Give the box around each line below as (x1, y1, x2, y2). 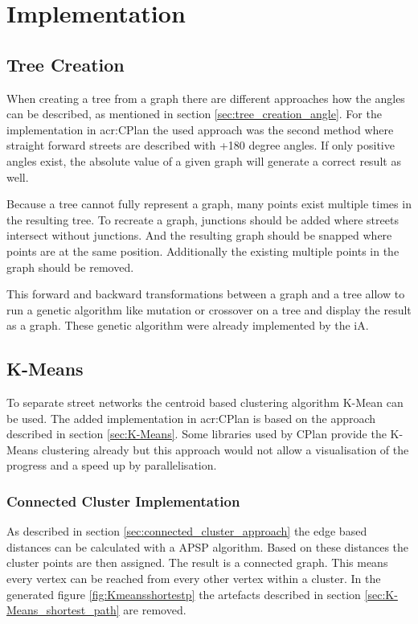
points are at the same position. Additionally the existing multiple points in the (6, 242, 400, 259)
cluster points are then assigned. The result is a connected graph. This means (6, 554, 388, 571)
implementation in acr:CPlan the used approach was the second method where (6, 121, 394, 138)
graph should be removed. (6, 258, 134, 275)
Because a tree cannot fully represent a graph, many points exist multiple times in (6, 195, 412, 212)
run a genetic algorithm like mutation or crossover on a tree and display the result (6, 301, 412, 318)
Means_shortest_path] (6, 601, 120, 618)
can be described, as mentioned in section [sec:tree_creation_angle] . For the (6, 105, 382, 122)
